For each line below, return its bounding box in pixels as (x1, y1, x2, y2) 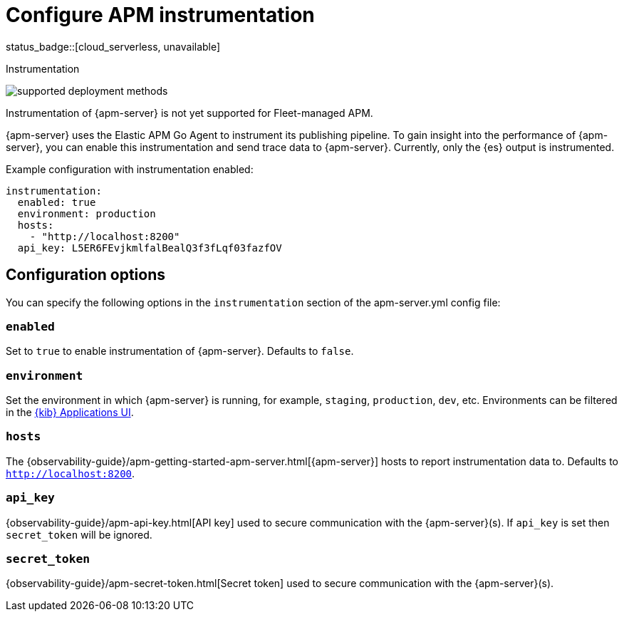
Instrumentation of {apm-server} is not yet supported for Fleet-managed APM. (6, 106, 373, 119)
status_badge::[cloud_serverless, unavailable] (6, 40, 221, 53)
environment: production (17, 207, 156, 219)
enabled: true (17, 196, 96, 208)
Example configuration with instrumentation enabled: (6, 162, 254, 175)
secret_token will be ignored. (6, 528, 152, 541)
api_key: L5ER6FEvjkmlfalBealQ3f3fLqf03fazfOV (17, 242, 282, 254)
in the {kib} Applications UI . (6, 406, 134, 419)
